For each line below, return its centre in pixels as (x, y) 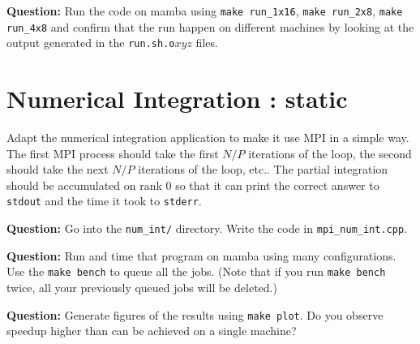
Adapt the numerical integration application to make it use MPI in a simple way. (208, 138)
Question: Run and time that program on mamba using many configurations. (201, 255)
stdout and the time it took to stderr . (104, 201)
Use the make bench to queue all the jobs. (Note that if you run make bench (196, 271)
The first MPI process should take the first (113, 153)
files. (207, 43)
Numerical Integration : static (177, 99)
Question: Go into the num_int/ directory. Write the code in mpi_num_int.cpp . (207, 228)
